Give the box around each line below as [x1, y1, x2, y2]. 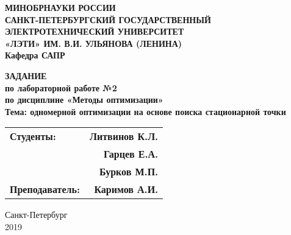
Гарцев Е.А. [104, 147, 159, 161]
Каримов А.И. [94, 182, 159, 197]
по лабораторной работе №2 [5, 81, 117, 94]
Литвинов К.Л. [90, 129, 159, 144]
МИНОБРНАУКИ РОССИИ [5, 1, 116, 13]
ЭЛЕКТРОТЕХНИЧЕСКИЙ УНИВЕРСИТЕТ [5, 25, 184, 38]
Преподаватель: [10, 182, 81, 197]
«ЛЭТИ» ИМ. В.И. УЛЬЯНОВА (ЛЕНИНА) [5, 37, 182, 49]
